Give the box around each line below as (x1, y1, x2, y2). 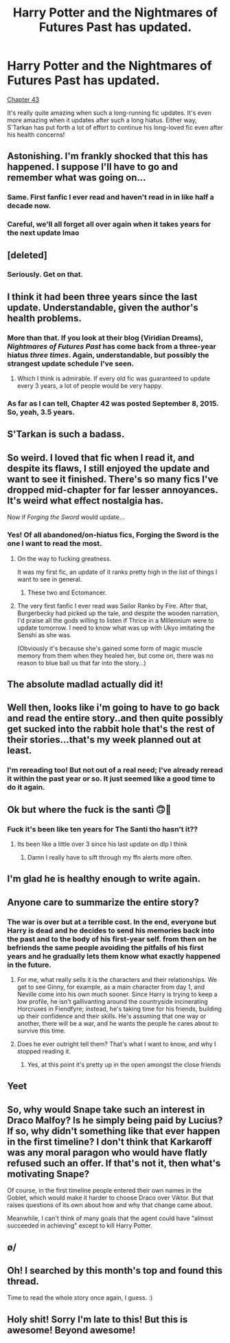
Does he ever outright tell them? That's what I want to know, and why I (16, 1040, 216, 1048)
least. (7, 745, 32, 757)
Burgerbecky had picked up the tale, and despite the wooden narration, (16, 609, 220, 617)
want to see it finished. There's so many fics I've (7, 473, 218, 485)
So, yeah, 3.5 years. (7, 407, 76, 417)
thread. (7, 1276, 40, 1287)
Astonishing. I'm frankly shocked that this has (7, 150, 208, 162)
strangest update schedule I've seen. (7, 358, 134, 368)
